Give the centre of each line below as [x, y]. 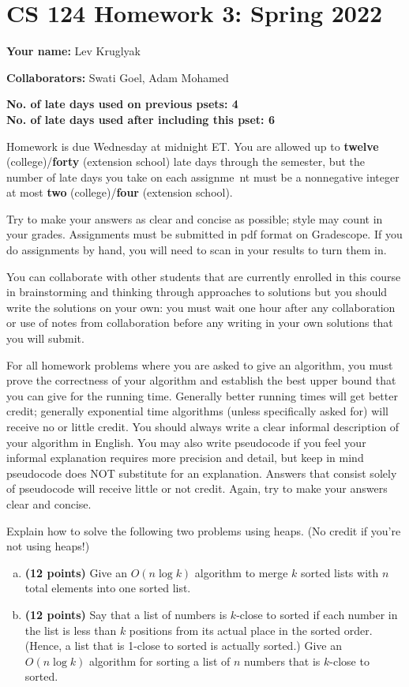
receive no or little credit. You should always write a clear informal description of [203, 426]
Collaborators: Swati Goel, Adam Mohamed [118, 77]
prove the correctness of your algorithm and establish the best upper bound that [201, 380]
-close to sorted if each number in [317, 614]
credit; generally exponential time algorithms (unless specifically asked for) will [197, 411]
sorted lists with [340, 572]
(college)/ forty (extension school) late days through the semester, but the [186, 161]
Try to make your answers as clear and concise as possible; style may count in [195, 218]
